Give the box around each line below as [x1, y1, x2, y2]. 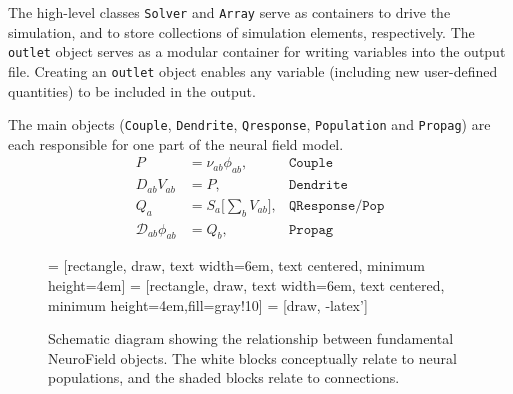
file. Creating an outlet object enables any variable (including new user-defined [8, 60, 498, 81]
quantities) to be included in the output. [8, 80, 256, 101]
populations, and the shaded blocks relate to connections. [48, 367, 400, 388]
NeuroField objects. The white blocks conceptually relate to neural [48, 347, 457, 368]
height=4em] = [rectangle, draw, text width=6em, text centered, [48, 274, 445, 295]
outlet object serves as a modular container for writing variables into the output [8, 41, 506, 62]
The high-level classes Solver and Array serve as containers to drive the [8, 2, 451, 22]
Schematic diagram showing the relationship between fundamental [48, 328, 454, 349]
